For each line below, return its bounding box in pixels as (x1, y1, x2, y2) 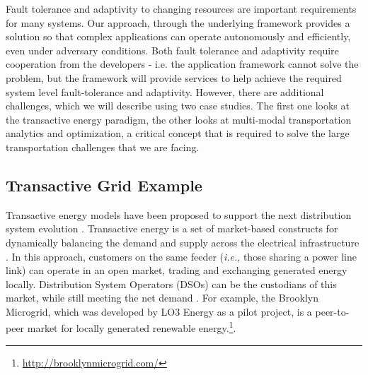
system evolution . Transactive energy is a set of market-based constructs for (6, 221, 338, 236)
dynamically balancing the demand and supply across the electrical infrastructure (6, 234, 360, 249)
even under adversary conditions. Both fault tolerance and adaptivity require (6, 42, 339, 57)
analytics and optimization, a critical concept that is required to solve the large (6, 126, 350, 141)
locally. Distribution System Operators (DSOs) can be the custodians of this (6, 276, 337, 291)
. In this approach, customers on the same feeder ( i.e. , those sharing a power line (6, 249, 357, 263)
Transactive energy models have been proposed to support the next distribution (6, 207, 352, 222)
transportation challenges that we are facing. (6, 139, 200, 154)
